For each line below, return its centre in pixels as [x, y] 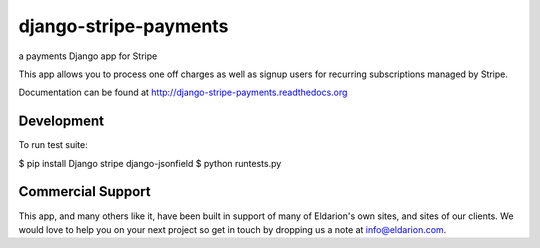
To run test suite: [53, 145]
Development [61, 121]
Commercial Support [85, 191]
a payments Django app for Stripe [88, 56]
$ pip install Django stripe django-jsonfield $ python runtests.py [150, 163]
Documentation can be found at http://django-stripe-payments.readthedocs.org [183, 92]
